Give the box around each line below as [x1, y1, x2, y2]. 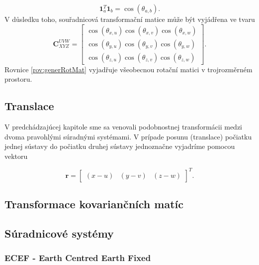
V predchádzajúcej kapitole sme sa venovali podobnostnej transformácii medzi [4, 122, 242, 132]
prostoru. [4, 74, 32, 84]
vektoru [4, 150, 28, 161]
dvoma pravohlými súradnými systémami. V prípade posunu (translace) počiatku [4, 131, 252, 141]
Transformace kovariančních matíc [4, 196, 184, 212]
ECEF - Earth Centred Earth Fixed [4, 252, 151, 264]
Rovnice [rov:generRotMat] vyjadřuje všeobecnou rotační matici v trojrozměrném [4, 64, 253, 74]
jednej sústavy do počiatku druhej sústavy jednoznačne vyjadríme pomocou [4, 141, 235, 151]
